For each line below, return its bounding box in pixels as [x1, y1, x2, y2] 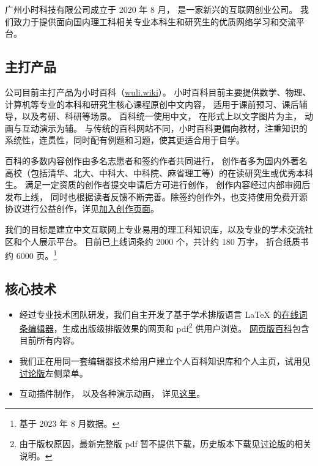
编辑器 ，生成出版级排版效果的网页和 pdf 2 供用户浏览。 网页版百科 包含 [28, 320, 309, 334]
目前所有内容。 [19, 334, 79, 347]
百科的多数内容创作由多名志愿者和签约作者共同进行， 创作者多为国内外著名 [5, 154, 308, 167]
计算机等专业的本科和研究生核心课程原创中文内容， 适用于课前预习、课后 [5, 97, 299, 110]
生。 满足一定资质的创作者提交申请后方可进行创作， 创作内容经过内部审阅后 [5, 178, 311, 191]
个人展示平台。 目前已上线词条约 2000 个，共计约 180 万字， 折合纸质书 [21, 235, 309, 247]
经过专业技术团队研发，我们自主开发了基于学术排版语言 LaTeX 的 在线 [19, 307, 299, 320]
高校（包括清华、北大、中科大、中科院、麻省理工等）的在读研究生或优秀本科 [5, 166, 313, 179]
